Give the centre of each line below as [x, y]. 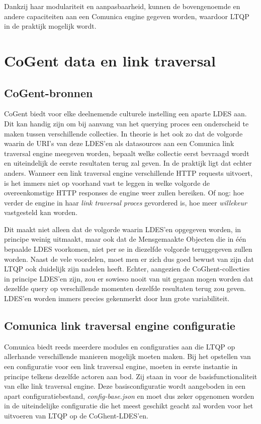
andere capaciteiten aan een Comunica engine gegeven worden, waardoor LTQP [127, 16]
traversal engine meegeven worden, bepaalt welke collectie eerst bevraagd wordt [127, 153]
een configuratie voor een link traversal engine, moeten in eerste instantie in [121, 366]
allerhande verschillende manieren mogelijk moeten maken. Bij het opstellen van [127, 356]
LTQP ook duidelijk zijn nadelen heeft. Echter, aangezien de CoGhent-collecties [127, 269]
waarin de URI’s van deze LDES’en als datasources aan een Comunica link [119, 143]
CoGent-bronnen [49, 92]
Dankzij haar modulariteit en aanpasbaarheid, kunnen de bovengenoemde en [122, 6]
